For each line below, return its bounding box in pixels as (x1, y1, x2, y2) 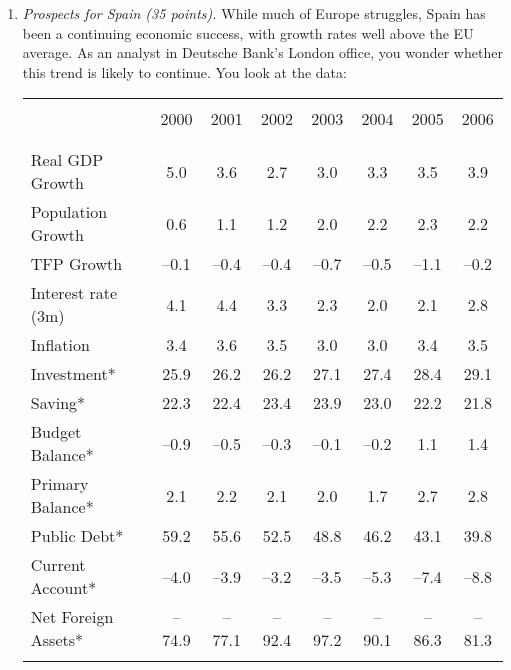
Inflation (30, 333, 90, 357)
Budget (30, 420, 82, 444)
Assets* (30, 628, 84, 652)
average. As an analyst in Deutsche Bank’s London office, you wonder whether (22, 42, 503, 63)
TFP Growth (30, 252, 123, 276)
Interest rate (30, 281, 118, 305)
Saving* (30, 391, 86, 415)
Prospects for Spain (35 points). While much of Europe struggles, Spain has (22, 3, 486, 23)
